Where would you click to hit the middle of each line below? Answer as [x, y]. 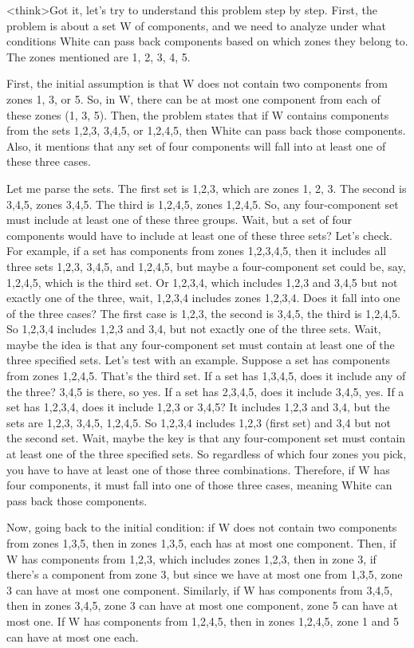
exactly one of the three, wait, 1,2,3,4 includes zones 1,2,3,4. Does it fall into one [203, 298]
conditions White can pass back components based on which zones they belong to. [207, 41]
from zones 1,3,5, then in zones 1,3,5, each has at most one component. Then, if [201, 543]
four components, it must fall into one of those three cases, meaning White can [199, 485]
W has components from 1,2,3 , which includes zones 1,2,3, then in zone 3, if [191, 558]
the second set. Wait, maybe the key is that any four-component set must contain [206, 438]
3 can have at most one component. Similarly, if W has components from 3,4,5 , [200, 589]
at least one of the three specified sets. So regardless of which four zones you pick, [207, 454]
